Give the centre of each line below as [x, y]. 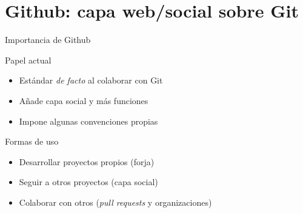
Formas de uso [32, 141]
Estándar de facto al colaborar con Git [91, 80]
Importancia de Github [48, 40]
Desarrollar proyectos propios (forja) [87, 161]
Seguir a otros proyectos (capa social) [88, 182]
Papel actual [28, 60]
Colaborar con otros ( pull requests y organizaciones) [115, 202]
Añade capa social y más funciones [84, 100]
